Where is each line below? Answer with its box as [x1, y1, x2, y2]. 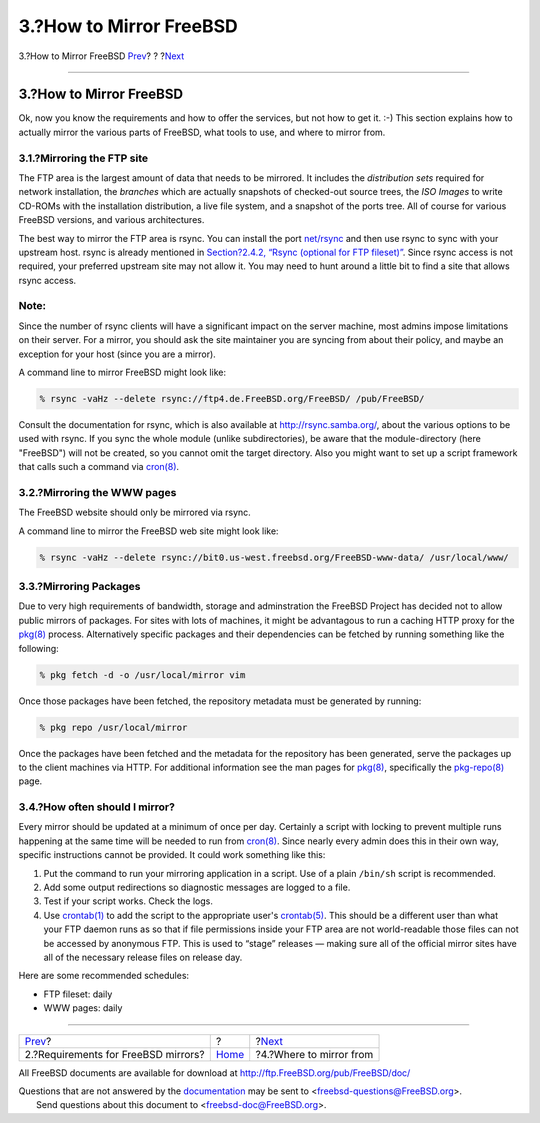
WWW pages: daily [43, 1002, 123, 1014]
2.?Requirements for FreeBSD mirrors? [24, 1047, 205, 1061]
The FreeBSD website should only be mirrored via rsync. [18, 506, 252, 519]
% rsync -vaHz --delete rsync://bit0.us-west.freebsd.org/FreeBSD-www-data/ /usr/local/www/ [39, 551, 509, 563]
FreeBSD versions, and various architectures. [18, 214, 205, 226]
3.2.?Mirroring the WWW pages [18, 485, 177, 499]
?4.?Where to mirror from [255, 1047, 374, 1061]
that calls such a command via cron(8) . [18, 461, 180, 473]
